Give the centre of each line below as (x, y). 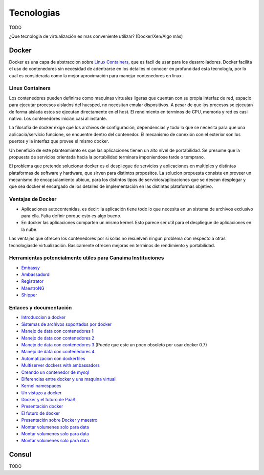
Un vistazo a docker (42, 393)
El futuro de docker (41, 413)
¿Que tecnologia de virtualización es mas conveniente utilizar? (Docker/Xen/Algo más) (96, 36)
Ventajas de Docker (33, 199)
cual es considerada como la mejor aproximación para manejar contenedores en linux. (96, 75)
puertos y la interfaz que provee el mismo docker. (59, 141)
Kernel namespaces (41, 386)
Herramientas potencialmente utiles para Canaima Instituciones (87, 258)
